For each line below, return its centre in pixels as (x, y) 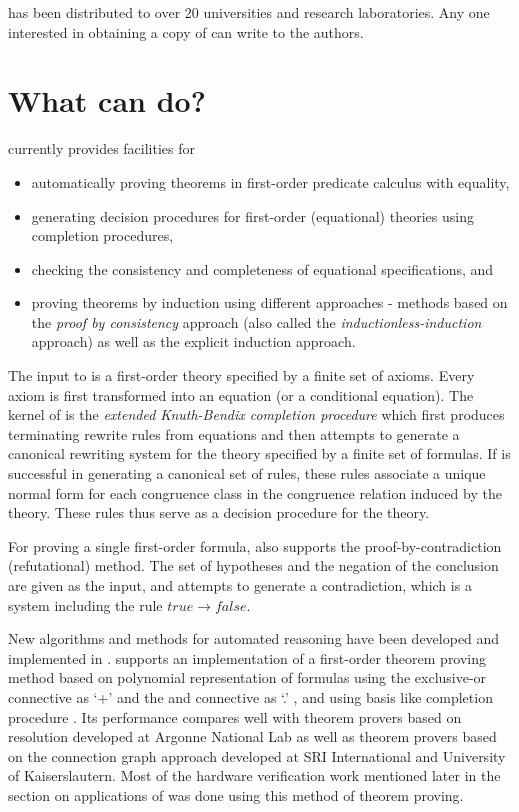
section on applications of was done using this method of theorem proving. (236, 794)
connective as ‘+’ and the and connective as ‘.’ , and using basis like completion (250, 696)
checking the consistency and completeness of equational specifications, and (262, 268)
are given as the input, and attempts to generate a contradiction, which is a (240, 585)
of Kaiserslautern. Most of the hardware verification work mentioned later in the (254, 775)
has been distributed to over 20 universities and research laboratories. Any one (249, 12)
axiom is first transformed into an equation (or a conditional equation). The (241, 394)
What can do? (107, 100)
